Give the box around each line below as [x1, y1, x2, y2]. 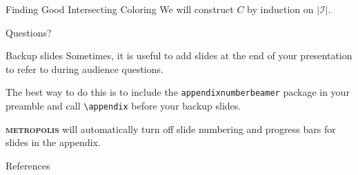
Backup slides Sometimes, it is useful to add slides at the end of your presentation [6, 48, 352, 63]
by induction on [247, 2, 314, 16]
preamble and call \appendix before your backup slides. [6, 99, 241, 113]
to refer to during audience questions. [6, 61, 163, 76]
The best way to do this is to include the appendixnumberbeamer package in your [6, 85, 350, 99]
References [6, 158, 50, 172]
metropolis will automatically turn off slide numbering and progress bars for [6, 121, 336, 136]
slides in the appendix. [6, 135, 101, 150]
